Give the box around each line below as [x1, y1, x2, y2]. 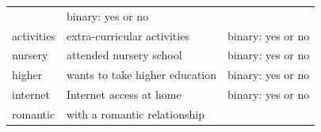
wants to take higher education [66, 66, 217, 83]
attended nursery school [66, 47, 182, 63]
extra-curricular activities [66, 27, 189, 43]
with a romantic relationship [66, 105, 204, 122]
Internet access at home [66, 86, 182, 103]
